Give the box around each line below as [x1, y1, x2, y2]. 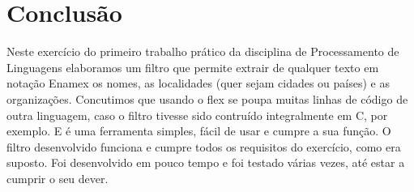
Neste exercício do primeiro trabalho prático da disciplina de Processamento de [6, 43, 399, 60]
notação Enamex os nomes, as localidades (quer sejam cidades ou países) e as [6, 75, 390, 92]
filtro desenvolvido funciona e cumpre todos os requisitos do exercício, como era [6, 138, 401, 155]
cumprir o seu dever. [6, 169, 109, 186]
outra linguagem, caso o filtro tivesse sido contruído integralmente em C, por [6, 106, 388, 123]
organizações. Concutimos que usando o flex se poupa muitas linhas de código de [6, 90, 408, 107]
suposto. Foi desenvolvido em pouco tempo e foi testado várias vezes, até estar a [6, 154, 405, 171]
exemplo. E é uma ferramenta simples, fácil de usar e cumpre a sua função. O [6, 122, 391, 139]
